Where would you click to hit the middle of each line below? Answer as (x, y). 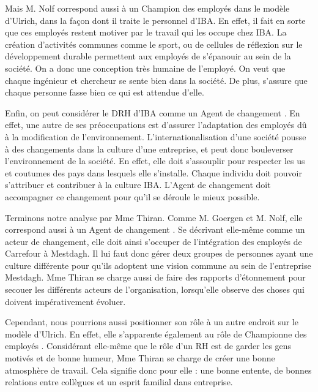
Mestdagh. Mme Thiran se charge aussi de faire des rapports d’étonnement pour (155, 277)
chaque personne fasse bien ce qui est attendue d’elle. (105, 92)
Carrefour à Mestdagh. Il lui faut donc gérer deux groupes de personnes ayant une (159, 253)
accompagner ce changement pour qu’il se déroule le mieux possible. (132, 196)
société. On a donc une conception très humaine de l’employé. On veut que (145, 68)
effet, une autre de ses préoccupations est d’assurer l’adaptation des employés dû (156, 125)
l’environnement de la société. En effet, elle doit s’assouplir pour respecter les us (155, 161)
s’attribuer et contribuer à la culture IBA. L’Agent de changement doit (138, 185)
